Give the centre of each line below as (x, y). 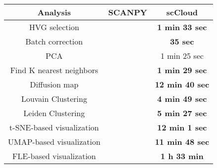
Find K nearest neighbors (54, 70)
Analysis (54, 12)
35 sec (182, 41)
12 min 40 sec (182, 84)
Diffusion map (54, 84)
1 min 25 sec (182, 56)
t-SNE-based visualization (54, 127)
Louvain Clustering (54, 99)
